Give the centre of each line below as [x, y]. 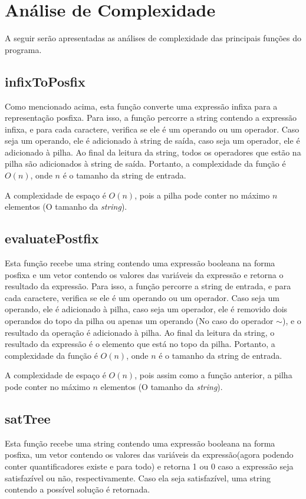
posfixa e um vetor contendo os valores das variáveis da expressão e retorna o [144, 274]
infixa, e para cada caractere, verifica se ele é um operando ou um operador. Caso [152, 129]
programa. [23, 49]
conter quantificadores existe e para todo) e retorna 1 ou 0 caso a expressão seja [149, 466]
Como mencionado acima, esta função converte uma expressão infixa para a [141, 106]
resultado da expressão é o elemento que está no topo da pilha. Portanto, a [140, 344]
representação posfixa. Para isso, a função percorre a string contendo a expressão [151, 118]
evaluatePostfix [52, 238]
